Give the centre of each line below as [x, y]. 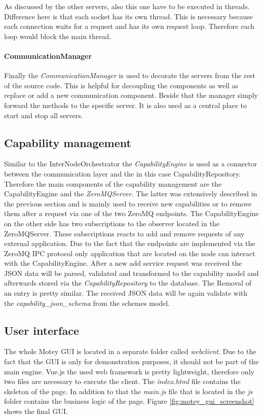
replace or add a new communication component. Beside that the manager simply [131, 95]
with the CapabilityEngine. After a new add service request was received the [123, 263]
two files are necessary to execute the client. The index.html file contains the [122, 381]
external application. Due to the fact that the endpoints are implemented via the [130, 243]
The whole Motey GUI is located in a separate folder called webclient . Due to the [130, 351]
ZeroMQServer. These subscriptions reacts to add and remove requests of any [124, 233]
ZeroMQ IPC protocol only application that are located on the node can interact [130, 253]
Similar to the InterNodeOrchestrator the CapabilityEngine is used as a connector [131, 164]
